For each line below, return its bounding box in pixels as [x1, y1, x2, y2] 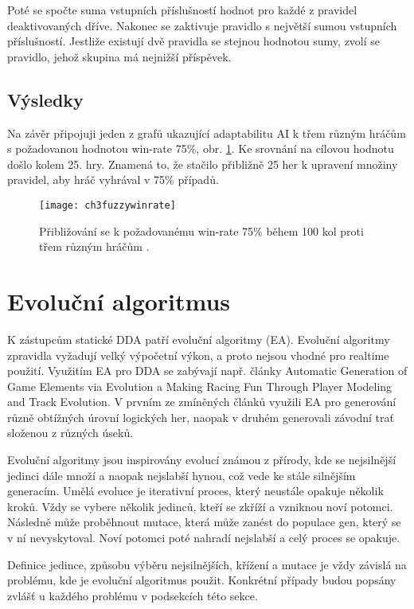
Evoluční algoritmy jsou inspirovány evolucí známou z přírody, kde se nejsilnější [7, 451, 396, 468]
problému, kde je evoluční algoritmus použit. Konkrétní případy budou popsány [7, 572, 396, 588]
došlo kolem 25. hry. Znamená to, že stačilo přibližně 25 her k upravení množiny [7, 155, 398, 172]
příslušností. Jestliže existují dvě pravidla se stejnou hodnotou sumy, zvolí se [7, 33, 381, 49]
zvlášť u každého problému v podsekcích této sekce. [7, 587, 258, 603]
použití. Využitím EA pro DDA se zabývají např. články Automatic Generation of [7, 362, 408, 379]
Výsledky [7, 87, 84, 111]
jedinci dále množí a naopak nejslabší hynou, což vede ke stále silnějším [7, 467, 356, 483]
